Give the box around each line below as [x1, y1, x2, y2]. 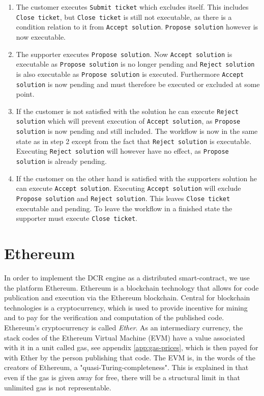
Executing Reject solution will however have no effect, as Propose [16, 146, 229, 156]
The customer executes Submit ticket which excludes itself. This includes [16, 2, 249, 12]
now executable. [16, 31, 66, 42]
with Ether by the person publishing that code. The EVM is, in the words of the [4, 352, 255, 362]
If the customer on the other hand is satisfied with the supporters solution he [16, 173, 257, 183]
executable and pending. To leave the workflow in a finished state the [16, 203, 232, 213]
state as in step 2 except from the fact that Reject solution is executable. [16, 135, 252, 146]
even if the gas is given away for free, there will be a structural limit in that [4, 372, 240, 382]
